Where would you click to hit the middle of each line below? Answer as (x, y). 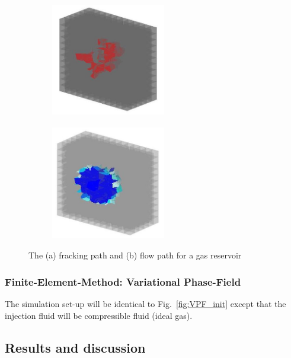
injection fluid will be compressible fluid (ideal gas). (99, 315)
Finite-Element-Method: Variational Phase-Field (123, 281)
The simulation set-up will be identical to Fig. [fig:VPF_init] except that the (145, 303)
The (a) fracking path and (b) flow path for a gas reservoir (135, 255)
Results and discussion (75, 347)
